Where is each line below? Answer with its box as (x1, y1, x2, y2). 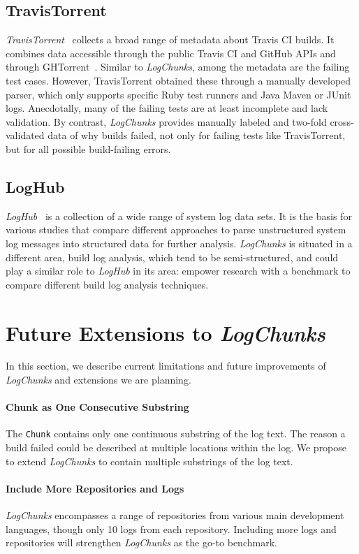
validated (6, 128, 45, 143)
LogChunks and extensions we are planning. (6, 372, 191, 387)
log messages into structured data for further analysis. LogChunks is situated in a (6, 235, 353, 250)
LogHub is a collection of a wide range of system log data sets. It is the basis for (6, 208, 352, 223)
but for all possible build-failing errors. (6, 141, 171, 156)
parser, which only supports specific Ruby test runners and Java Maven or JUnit (6, 87, 351, 101)
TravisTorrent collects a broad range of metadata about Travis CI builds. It (6, 32, 335, 47)
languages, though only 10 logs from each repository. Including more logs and (6, 521, 337, 536)
